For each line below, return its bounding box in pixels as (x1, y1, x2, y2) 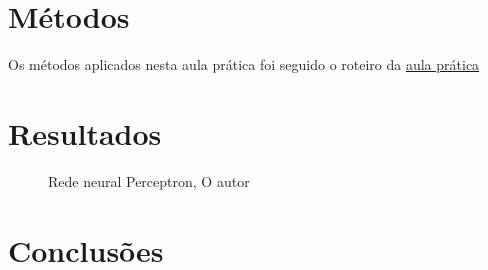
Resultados (8, 112, 162, 153)
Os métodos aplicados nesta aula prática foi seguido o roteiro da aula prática (8, 54, 480, 75)
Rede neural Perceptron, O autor (48, 170, 250, 191)
